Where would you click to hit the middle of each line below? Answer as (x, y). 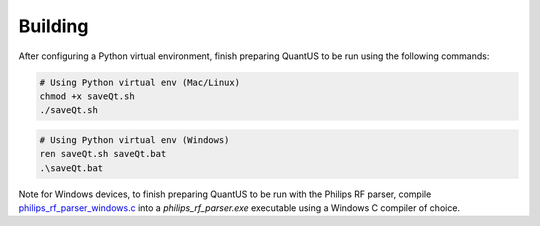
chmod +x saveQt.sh (87, 96)
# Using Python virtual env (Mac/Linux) (139, 82)
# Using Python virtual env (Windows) (134, 139)
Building (53, 26)
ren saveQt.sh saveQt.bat (103, 154)
